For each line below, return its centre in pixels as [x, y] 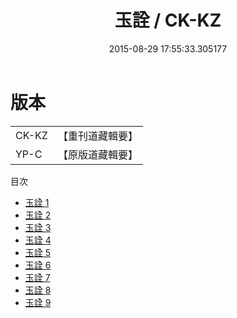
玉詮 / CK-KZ [168, 20]
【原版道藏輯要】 [97, 154]
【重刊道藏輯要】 [97, 136]
